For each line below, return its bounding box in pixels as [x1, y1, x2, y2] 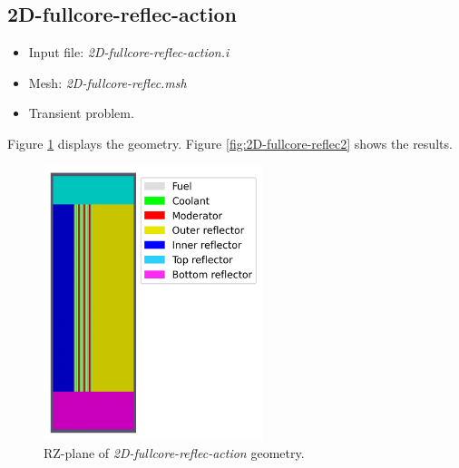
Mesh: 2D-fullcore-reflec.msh [28, 73, 187, 92]
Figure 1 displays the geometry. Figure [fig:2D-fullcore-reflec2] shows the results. [7, 133, 453, 152]
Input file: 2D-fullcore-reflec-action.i [28, 43, 229, 62]
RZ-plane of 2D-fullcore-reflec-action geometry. [44, 443, 305, 462]
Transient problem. [28, 103, 134, 122]
